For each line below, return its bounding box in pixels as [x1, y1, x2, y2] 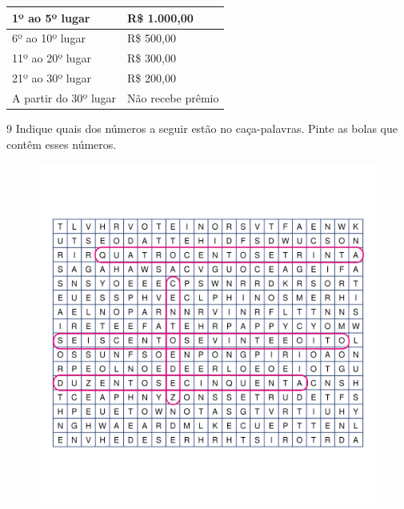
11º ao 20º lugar [12, 50, 91, 66]
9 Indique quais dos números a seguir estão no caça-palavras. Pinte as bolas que [6, 119, 398, 136]
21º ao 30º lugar [12, 70, 91, 86]
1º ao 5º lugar [12, 9, 90, 26]
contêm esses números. [6, 135, 117, 152]
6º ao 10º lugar [12, 30, 86, 46]
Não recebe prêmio [127, 89, 219, 106]
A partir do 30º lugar [12, 89, 117, 106]
